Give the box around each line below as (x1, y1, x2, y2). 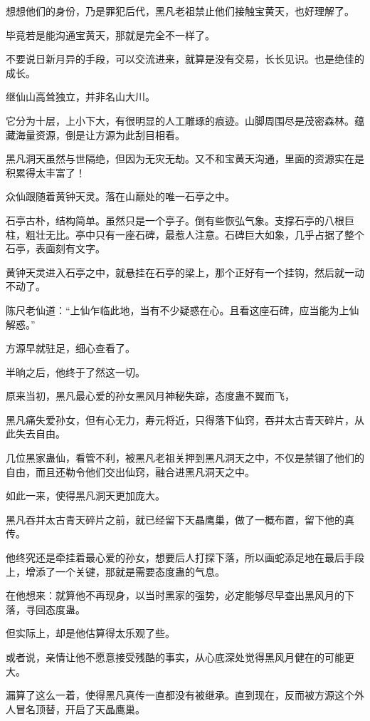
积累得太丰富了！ (6, 165, 85, 180)
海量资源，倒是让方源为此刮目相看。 (15, 127, 185, 142)
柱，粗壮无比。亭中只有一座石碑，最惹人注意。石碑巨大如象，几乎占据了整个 (6, 227, 364, 242)
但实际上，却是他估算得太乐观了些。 (6, 626, 175, 640)
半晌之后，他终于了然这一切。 (6, 364, 145, 379)
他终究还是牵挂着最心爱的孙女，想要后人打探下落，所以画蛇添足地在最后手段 (6, 550, 364, 565)
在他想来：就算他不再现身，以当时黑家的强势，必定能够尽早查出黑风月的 (6, 588, 344, 603)
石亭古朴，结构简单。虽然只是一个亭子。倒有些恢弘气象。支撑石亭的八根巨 (6, 212, 354, 227)
